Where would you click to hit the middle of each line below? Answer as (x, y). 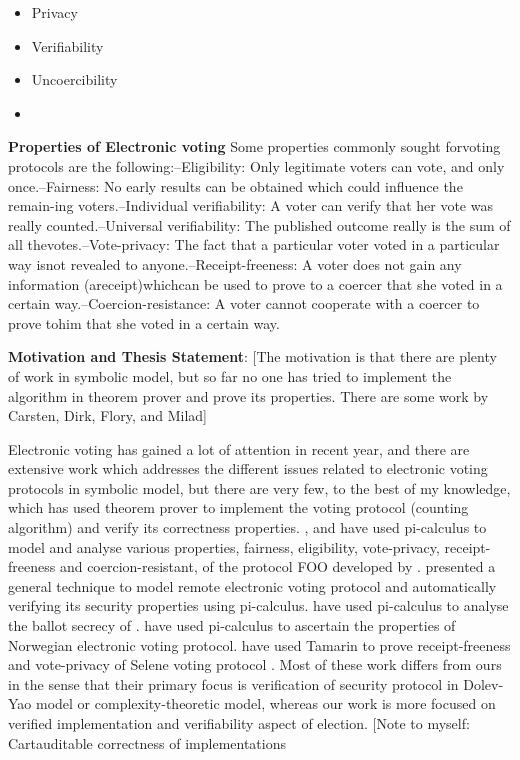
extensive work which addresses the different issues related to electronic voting (248, 468)
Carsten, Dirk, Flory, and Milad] (107, 415)
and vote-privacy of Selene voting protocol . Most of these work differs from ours (255, 664)
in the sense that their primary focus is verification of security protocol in (233, 683)
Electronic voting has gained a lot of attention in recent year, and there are (239, 448)
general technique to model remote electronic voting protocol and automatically (252, 585)
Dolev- (483, 683)
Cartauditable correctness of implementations (147, 742)
